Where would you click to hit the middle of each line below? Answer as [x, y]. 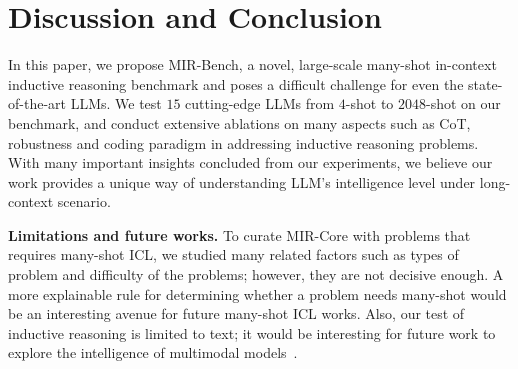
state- [485, 83]
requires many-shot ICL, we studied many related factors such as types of [233, 254]
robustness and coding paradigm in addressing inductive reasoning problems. [243, 142]
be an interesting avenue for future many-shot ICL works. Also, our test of [236, 313]
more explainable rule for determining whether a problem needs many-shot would [257, 293]
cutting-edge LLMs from [260, 103]
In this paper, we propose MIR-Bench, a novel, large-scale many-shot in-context [252, 64]
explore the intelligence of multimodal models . [153, 352]
